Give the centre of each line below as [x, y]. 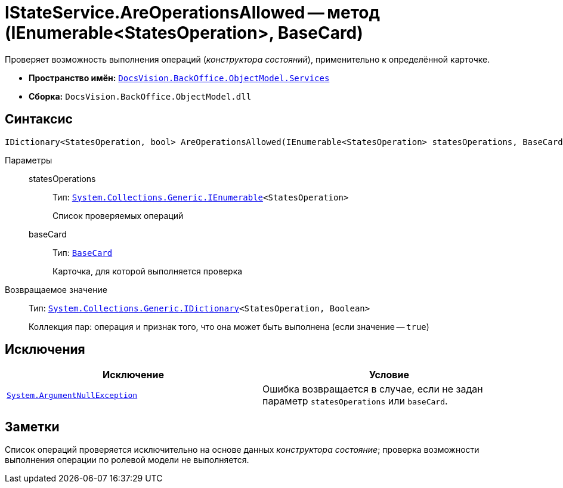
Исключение [133, 375]
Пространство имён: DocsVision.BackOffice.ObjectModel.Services [179, 78]
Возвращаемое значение [56, 289]
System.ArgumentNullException [72, 395]
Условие [389, 375]
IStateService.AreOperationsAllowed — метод [192, 13]
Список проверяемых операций [118, 215]
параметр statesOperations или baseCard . [355, 401]
